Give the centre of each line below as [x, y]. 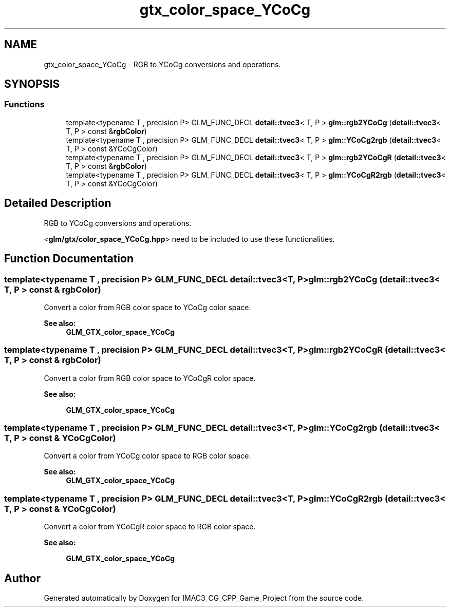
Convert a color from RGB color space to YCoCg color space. [147, 307]
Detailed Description [58, 203]
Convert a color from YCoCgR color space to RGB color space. [150, 527]
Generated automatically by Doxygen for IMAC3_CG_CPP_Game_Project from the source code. [204, 598]
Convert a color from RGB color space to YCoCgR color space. [150, 378]
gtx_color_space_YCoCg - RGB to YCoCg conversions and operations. [162, 64]
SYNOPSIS [32, 84]
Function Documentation [69, 259]
